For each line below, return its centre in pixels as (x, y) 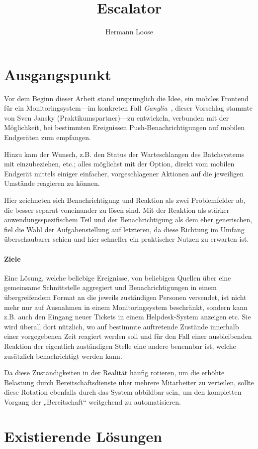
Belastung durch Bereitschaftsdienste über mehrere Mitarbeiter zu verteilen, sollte (129, 382)
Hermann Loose (129, 32)
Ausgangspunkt (58, 74)
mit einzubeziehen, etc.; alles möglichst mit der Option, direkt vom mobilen (119, 164)
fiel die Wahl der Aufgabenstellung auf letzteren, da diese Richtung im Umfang (124, 229)
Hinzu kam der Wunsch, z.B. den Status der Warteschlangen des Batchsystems (124, 154)
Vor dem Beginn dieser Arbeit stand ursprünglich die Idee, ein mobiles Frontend (126, 98)
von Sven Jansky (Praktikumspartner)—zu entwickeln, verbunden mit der (117, 117)
